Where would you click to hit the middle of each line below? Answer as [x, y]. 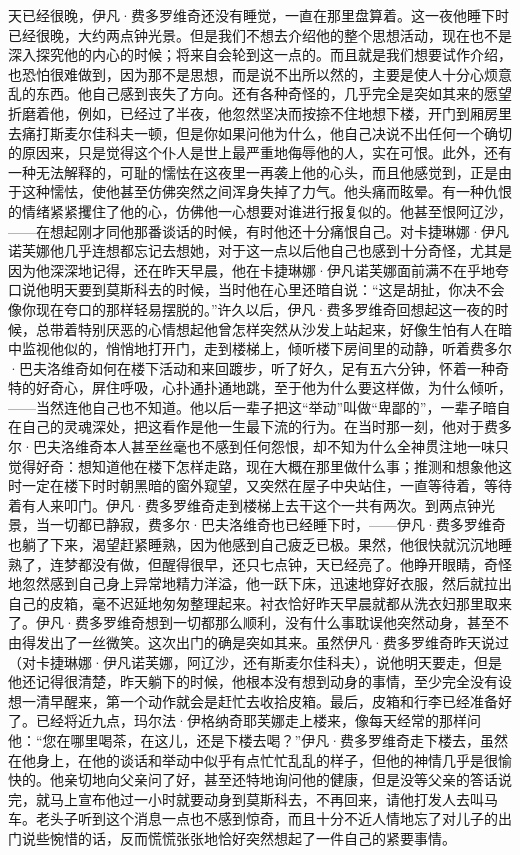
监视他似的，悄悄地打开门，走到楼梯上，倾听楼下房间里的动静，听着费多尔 [266, 348]
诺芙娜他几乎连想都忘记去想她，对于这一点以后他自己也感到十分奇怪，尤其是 [260, 250]
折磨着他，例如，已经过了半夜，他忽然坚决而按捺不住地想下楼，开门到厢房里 [260, 112]
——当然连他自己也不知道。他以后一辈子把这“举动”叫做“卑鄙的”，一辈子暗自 [259, 406]
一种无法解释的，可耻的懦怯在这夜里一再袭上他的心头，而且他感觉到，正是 [253, 171]
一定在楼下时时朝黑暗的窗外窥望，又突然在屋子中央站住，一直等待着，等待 [266, 485]
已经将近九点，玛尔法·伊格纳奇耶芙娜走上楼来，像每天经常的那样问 [258, 720]
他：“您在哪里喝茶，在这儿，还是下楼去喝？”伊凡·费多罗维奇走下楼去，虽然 [258, 739]
